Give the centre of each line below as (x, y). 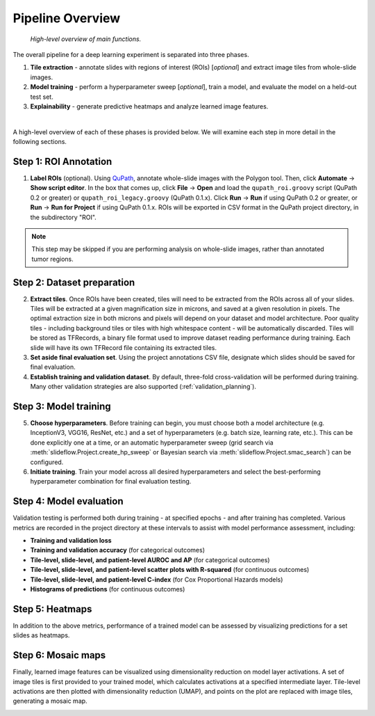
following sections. (40, 142)
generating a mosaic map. (50, 701)
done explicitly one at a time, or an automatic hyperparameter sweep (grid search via (152, 443)
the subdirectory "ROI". (63, 217)
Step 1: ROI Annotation (62, 161)
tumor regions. (52, 259)
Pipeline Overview (67, 18)
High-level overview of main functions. (86, 39)
